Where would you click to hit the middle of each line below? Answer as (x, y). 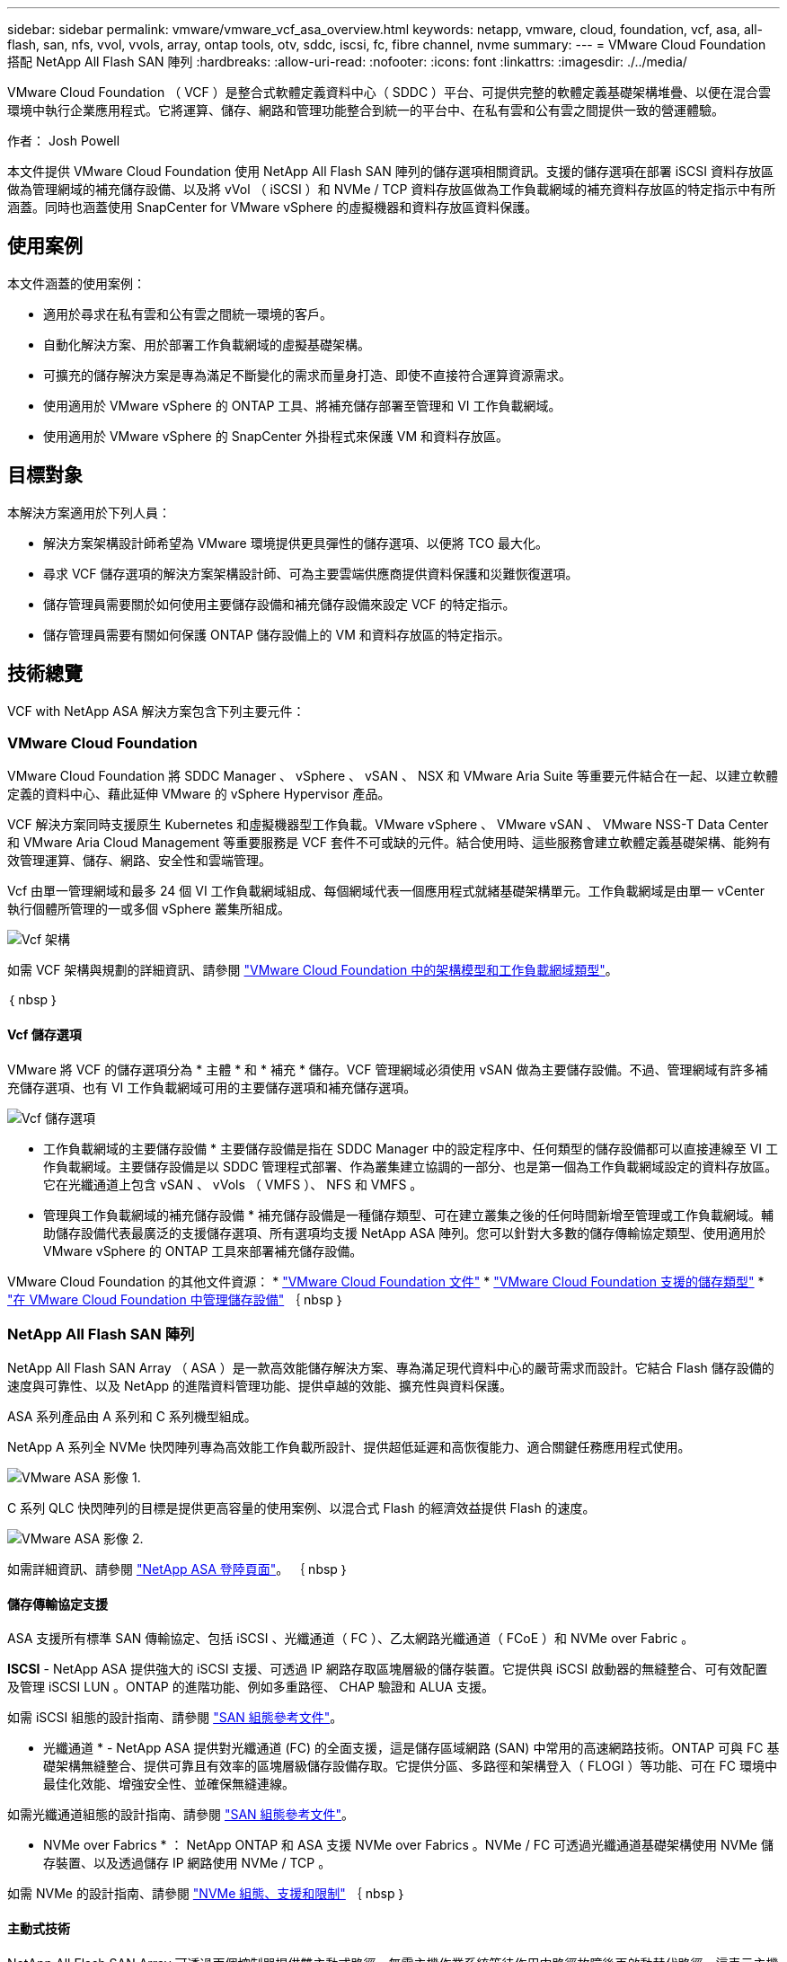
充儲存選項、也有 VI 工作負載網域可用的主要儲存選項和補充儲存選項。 (212, 1087)
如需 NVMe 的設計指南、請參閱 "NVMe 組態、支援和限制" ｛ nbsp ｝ (207, 1894)
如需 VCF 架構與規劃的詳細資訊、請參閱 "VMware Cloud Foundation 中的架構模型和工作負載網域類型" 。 (313, 970)
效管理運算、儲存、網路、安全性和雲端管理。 (139, 861)
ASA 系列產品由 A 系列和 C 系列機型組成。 (132, 1417)
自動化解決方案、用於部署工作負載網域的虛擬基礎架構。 (207, 344)
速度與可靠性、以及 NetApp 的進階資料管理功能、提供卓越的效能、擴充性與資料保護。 (260, 1386)
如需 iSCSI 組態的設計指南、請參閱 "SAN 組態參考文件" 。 (175, 1718)
